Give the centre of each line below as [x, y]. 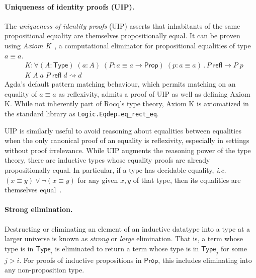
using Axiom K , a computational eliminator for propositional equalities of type [128, 45]
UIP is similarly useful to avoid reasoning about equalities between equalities [123, 130]
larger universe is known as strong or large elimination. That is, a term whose [124, 238]
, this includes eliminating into [205, 260]
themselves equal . [33, 190]
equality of [21, 93]
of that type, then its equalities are [187, 180]
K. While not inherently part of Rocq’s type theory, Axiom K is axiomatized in [127, 103]
